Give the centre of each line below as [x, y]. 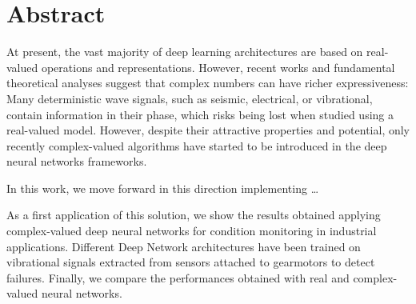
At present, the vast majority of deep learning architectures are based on [185, 52]
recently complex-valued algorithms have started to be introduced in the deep [197, 145]
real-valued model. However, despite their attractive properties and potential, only [208, 130]
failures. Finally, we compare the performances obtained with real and [178, 277]
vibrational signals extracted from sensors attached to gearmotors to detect [191, 262]
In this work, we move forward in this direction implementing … [163, 188]
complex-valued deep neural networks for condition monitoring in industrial [192, 231]
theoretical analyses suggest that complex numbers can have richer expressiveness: [208, 83]
